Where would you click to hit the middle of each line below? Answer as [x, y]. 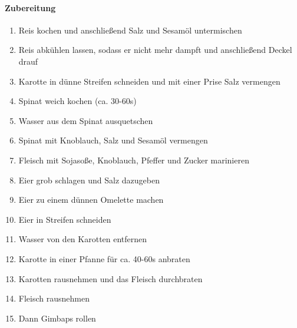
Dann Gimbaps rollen [57, 318]
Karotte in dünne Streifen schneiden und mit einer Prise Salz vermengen [149, 81]
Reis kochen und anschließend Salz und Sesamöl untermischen [130, 30]
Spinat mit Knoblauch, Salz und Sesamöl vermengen [113, 140]
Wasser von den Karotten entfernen [83, 239]
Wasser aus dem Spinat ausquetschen [86, 120]
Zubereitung [30, 7]
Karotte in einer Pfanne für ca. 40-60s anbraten [104, 258]
